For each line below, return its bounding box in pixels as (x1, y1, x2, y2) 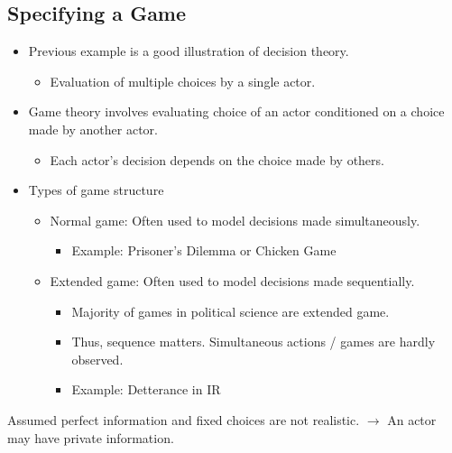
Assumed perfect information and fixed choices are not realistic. (7, 410, 360, 429)
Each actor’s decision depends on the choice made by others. (50, 150, 384, 169)
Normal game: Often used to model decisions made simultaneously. (50, 210, 420, 229)
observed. (71, 349, 124, 368)
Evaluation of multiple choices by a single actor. (50, 71, 316, 90)
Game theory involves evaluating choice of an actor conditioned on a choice (28, 102, 445, 121)
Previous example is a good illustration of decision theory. (28, 42, 349, 60)
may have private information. (7, 428, 174, 447)
